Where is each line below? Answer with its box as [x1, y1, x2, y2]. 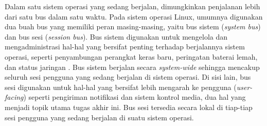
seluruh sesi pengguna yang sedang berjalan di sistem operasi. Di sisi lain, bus [5, 71, 251, 82]
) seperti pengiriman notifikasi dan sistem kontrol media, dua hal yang [23, 92, 246, 102]
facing [5, 92, 24, 102]
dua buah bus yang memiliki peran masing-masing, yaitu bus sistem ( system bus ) [5, 21, 261, 32]
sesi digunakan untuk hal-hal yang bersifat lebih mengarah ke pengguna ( [5, 81, 237, 92]
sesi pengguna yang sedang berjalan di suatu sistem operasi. [5, 112, 194, 122]
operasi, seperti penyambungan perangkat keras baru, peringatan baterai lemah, [5, 51, 258, 62]
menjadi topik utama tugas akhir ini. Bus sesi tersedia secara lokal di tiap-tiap [5, 101, 253, 112]
